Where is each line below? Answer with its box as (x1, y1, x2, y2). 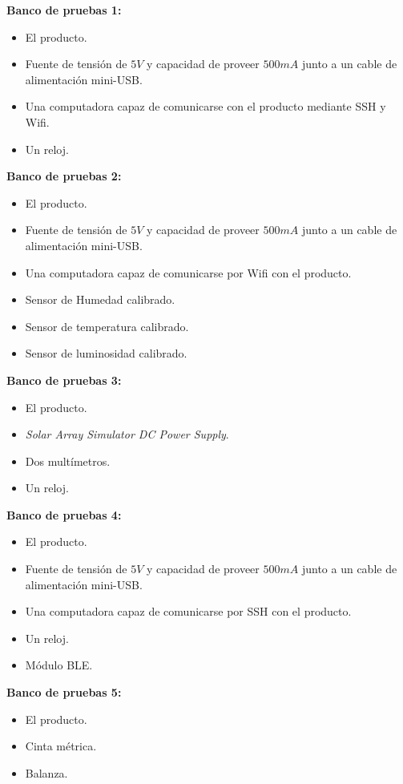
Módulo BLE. (25, 657, 93, 673)
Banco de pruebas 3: (6, 371, 122, 388)
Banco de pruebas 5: (6, 684, 122, 701)
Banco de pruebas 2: (6, 168, 122, 184)
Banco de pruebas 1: (6, 2, 122, 18)
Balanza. (25, 764, 68, 781)
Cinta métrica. (25, 738, 97, 754)
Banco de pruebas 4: (6, 506, 122, 523)
